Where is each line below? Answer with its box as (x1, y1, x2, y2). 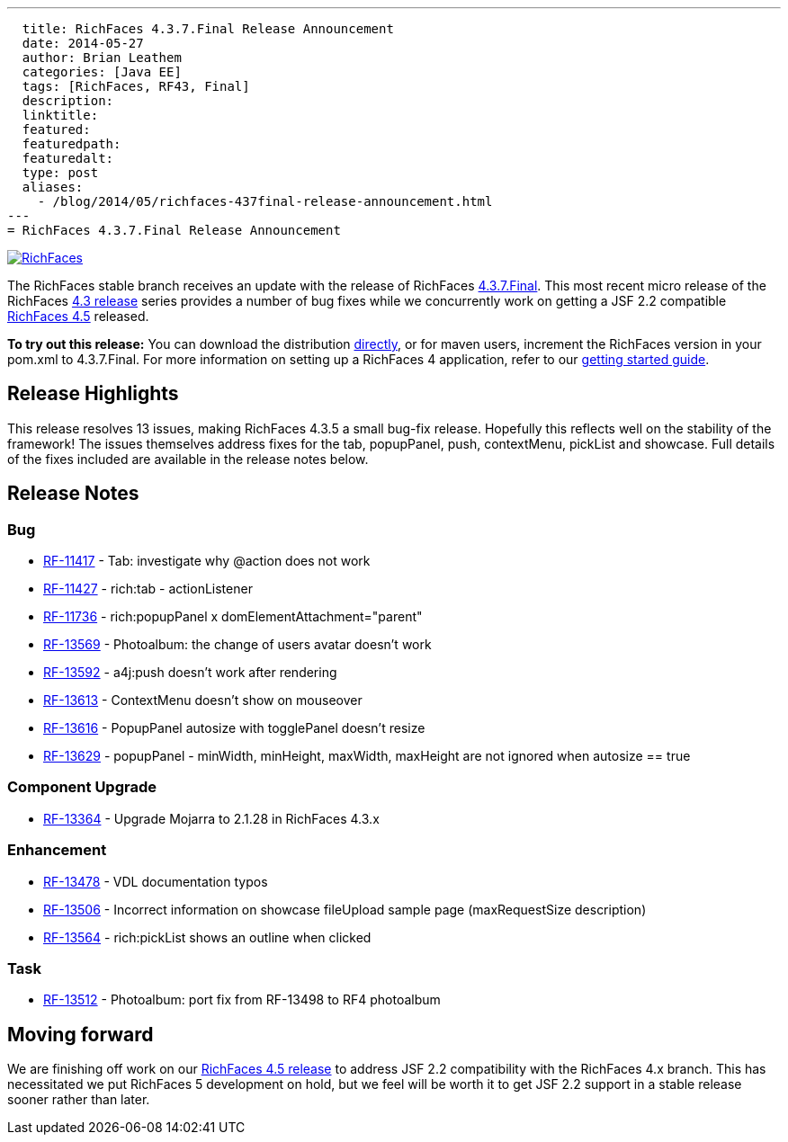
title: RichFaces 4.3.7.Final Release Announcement (22, 22, 394, 36)
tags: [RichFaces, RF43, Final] (22, 79, 250, 94)
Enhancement (7, 841, 107, 860)
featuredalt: (22, 151, 114, 165)
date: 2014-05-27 (22, 36, 144, 50)
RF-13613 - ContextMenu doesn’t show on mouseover (43, 692, 363, 709)
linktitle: (22, 108, 99, 122)
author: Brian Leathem (22, 50, 182, 65)
